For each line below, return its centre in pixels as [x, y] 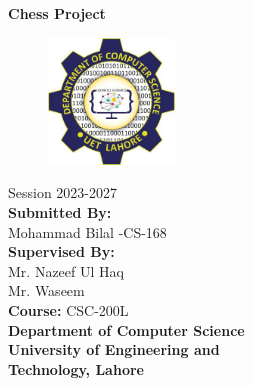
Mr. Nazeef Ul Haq [66, 270]
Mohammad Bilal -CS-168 [87, 231]
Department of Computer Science [126, 329]
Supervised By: [61, 251]
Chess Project [57, 13]
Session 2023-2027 [63, 192]
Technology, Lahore [76, 368]
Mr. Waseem [46, 290]
